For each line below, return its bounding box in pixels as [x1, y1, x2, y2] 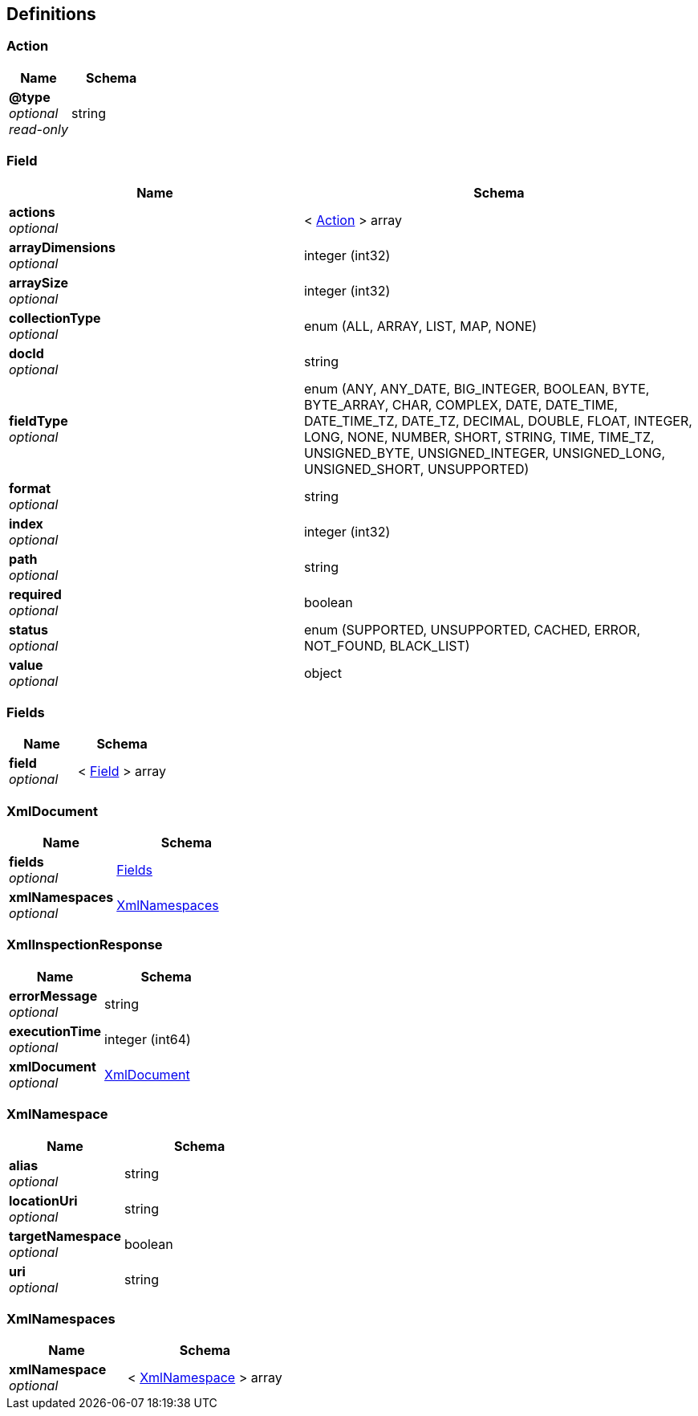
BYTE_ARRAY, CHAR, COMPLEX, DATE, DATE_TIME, [303, 396, 619, 413]
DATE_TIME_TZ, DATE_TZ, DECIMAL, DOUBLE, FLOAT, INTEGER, [303, 412, 692, 429]
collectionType [9, 309, 101, 326]
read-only [9, 120, 68, 137]
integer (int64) [104, 1030, 191, 1047]
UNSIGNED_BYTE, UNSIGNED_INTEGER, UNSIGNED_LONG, [303, 444, 666, 461]
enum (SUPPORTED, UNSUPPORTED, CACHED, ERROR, [303, 621, 640, 638]
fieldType [9, 412, 68, 429]
